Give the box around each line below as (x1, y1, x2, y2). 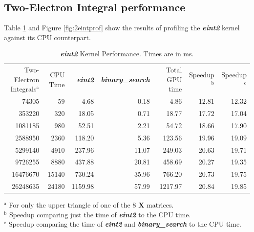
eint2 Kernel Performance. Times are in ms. (60, 48, 194, 59)
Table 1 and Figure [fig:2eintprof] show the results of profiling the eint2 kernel (4, 23, 240, 33)
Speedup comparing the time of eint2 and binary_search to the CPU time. (8, 219, 242, 229)
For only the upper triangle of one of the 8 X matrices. (9, 200, 174, 210)
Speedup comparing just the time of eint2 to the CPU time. (9, 209, 191, 219)
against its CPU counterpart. (4, 32, 91, 42)
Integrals (10, 84, 37, 94)
